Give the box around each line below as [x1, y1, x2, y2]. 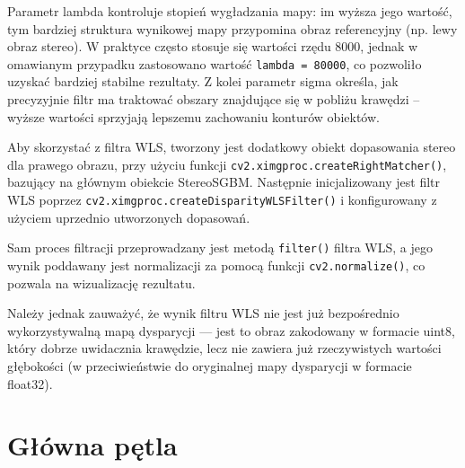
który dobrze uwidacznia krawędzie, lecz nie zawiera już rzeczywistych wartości [7, 339, 442, 358]
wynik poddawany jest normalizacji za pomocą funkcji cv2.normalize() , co [7, 255, 426, 274]
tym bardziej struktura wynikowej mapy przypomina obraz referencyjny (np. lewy [7, 19, 458, 38]
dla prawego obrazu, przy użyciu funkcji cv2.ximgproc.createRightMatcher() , [7, 155, 447, 173]
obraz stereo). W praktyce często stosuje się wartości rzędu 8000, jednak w [7, 37, 418, 56]
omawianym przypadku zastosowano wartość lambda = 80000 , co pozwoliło [7, 54, 422, 73]
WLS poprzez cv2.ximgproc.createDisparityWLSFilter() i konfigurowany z [7, 190, 437, 209]
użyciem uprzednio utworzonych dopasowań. [7, 208, 250, 226]
